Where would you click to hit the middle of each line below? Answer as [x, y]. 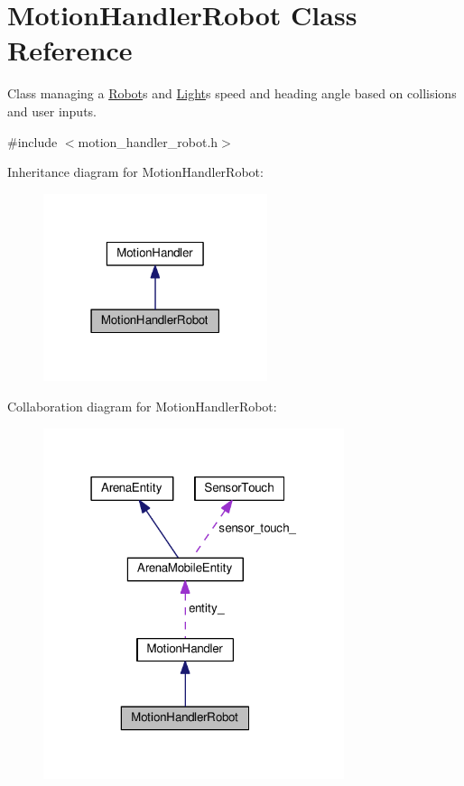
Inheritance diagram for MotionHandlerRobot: [135, 172]
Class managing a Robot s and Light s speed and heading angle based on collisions [232, 93]
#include [32, 141]
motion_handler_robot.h [148, 141]
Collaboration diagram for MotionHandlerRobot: [142, 406]
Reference [70, 50]
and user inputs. [52, 111]
